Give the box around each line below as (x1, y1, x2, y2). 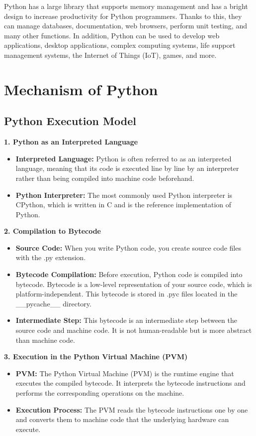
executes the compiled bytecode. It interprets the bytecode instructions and (15, 378, 246, 388)
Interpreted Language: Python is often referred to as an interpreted (15, 153, 232, 163)
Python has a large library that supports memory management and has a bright (4, 1, 248, 11)
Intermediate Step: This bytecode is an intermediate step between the (15, 315, 237, 325)
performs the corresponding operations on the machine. (15, 388, 184, 398)
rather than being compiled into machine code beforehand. (15, 172, 194, 183)
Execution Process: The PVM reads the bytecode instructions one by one (15, 404, 248, 415)
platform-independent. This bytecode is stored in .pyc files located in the (15, 289, 238, 299)
